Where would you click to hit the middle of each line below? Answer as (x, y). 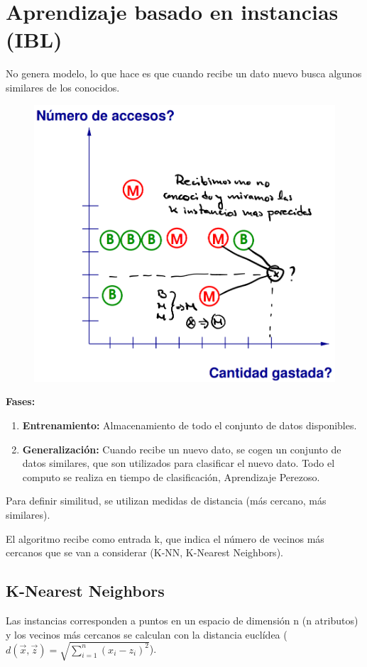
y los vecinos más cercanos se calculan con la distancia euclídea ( (147, 634)
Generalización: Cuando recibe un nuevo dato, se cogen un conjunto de (182, 449)
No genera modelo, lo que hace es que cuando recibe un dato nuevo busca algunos (184, 73)
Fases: (21, 401)
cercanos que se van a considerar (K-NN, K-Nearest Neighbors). (144, 552)
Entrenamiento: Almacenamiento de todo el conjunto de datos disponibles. (190, 425)
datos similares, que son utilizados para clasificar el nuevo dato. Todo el (179, 463)
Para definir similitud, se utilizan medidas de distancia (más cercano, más (166, 501)
